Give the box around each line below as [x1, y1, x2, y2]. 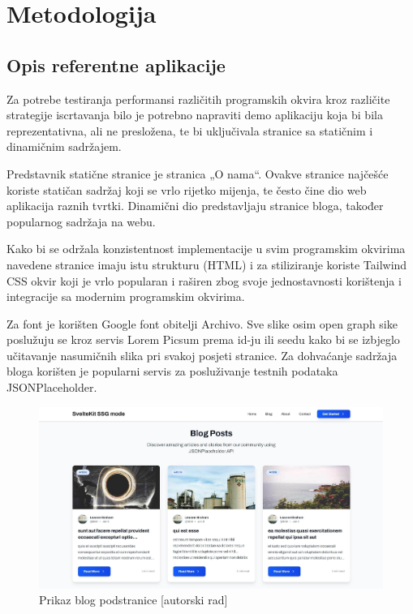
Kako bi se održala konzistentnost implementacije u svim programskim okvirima [6, 240, 406, 257]
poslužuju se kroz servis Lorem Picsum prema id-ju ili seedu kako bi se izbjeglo [6, 331, 400, 348]
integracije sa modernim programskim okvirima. [6, 288, 245, 305]
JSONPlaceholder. [6, 379, 97, 396]
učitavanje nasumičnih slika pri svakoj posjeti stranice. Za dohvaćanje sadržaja [6, 346, 398, 363]
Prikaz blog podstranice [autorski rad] [39, 591, 228, 608]
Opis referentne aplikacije [6, 52, 226, 77]
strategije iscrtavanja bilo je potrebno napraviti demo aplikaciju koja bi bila [6, 106, 383, 123]
